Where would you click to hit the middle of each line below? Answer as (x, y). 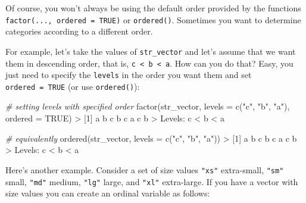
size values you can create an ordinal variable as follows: (108, 193)
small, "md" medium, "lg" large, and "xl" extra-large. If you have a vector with (152, 181)
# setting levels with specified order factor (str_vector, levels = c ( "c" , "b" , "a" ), (148, 106)
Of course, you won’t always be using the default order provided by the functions (153, 8)
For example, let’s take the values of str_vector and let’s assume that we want (151, 51)
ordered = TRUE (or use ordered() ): (73, 86)
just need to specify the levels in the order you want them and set (129, 75)
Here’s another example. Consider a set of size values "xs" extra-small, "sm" (145, 169)
